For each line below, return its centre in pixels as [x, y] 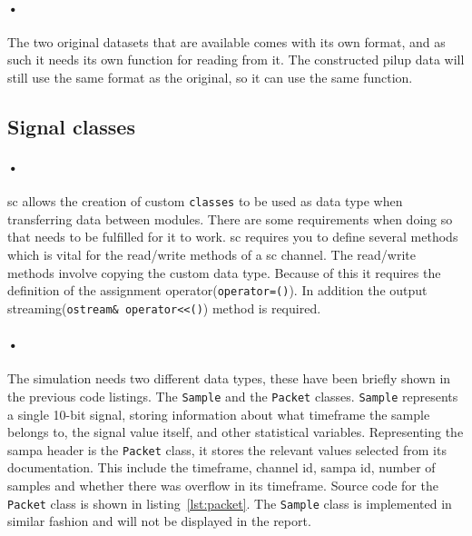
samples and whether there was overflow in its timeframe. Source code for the [223, 485]
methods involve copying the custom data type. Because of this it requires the [224, 272]
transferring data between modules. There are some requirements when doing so [230, 218]
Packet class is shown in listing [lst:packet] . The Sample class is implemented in [230, 503]
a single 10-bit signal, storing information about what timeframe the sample [219, 414]
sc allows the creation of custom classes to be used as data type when [205, 201]
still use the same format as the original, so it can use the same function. [210, 77]
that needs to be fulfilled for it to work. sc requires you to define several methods [233, 237]
